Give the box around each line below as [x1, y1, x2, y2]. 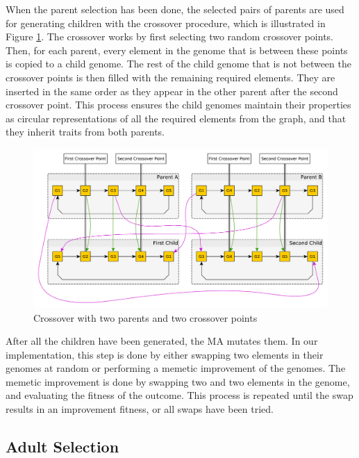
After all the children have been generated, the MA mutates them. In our [6, 334, 318, 348]
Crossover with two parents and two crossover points [33, 310, 258, 325]
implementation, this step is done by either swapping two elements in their [6, 347, 324, 361]
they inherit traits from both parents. [6, 124, 165, 139]
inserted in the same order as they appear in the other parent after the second [6, 83, 338, 98]
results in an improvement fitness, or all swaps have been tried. [6, 402, 274, 416]
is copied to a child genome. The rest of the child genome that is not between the [6, 56, 351, 71]
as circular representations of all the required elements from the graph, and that [6, 111, 347, 125]
